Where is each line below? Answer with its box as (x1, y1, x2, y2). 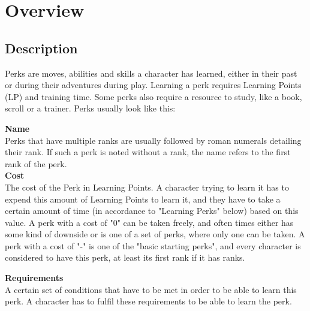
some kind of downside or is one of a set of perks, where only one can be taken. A (5, 228, 305, 240)
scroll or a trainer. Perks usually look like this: (5, 102, 176, 114)
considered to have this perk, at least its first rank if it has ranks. (5, 251, 245, 264)
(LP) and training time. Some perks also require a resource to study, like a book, (5, 90, 302, 102)
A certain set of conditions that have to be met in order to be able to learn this (5, 283, 297, 295)
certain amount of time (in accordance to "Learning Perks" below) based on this (5, 204, 299, 217)
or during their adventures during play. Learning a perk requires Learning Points (5, 78, 302, 91)
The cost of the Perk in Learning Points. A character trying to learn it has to (5, 180, 289, 193)
